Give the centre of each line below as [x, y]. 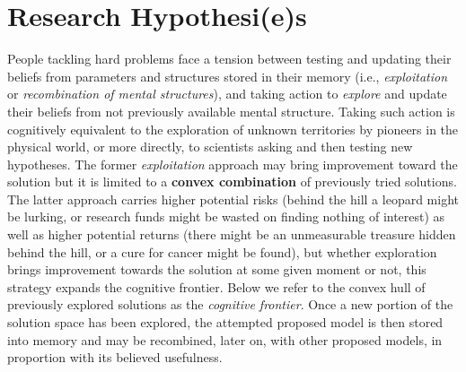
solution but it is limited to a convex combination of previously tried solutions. [232, 182]
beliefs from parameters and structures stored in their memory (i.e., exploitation [228, 76]
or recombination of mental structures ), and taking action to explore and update [227, 94]
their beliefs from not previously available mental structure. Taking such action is [231, 111]
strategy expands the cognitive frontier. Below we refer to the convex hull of [216, 286]
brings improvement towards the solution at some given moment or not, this [217, 269]
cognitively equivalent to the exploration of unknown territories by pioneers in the [233, 129]
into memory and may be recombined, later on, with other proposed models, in [225, 339]
